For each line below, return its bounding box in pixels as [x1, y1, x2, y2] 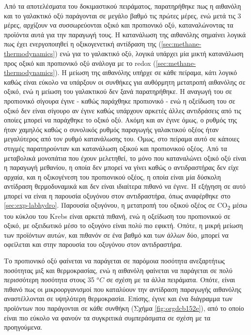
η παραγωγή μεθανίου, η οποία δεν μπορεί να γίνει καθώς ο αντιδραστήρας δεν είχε [4, 162, 239, 172]
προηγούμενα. [4, 322, 43, 332]
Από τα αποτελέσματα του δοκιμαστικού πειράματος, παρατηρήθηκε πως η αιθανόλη [4, 1, 241, 11]
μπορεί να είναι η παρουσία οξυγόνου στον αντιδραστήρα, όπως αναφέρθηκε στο [4, 190, 231, 200]
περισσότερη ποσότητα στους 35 [4, 274, 94, 285]
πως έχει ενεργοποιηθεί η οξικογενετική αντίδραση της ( [4, 39, 161, 49]
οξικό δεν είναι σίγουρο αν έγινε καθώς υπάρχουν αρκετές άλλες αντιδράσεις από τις [4, 105, 241, 115]
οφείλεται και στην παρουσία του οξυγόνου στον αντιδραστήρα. [4, 239, 182, 249]
